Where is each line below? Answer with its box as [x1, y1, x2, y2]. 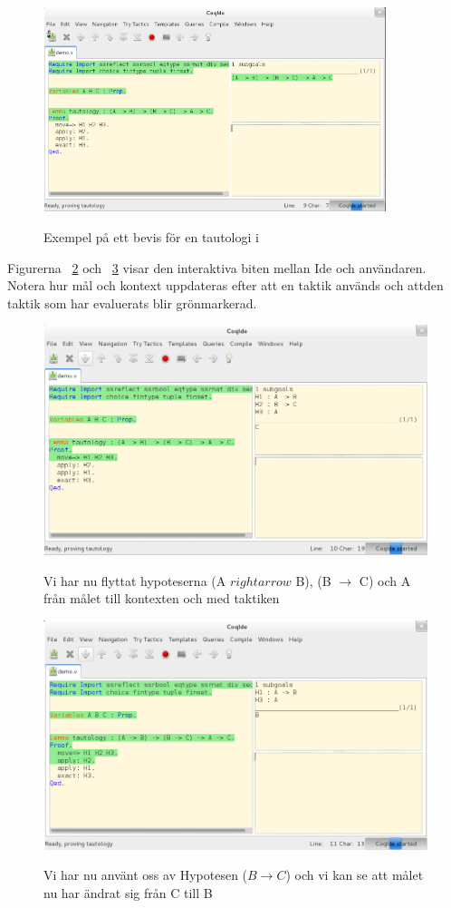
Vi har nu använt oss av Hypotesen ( [43, 865, 248, 884]
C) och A [359, 571, 411, 590]
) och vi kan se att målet [285, 865, 424, 884]
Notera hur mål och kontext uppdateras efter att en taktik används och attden [7, 276, 444, 295]
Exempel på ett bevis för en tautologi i [43, 228, 259, 247]
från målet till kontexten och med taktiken [43, 589, 280, 608]
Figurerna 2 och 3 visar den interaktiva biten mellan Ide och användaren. [7, 258, 427, 277]
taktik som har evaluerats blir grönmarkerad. [7, 293, 257, 312]
